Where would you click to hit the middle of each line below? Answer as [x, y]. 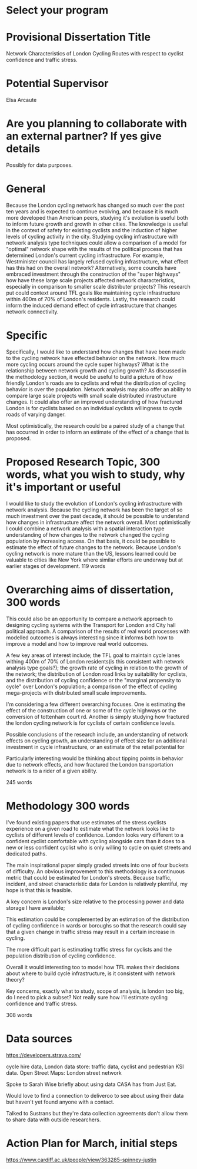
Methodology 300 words [68, 806]
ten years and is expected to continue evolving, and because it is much [92, 211]
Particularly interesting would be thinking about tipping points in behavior [95, 758]
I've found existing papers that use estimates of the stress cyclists [86, 822]
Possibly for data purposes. [39, 165]
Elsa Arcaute [21, 100]
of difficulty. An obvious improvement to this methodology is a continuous [96, 871]
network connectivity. [32, 311]
